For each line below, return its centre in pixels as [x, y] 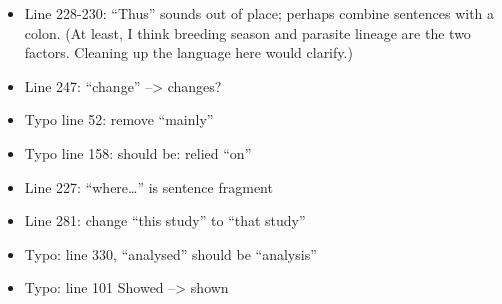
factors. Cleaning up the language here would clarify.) [188, 52]
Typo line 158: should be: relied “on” [138, 152]
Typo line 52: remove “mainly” [119, 119]
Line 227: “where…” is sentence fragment [148, 186]
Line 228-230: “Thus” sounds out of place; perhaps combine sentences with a [259, 13]
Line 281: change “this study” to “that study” [165, 220]
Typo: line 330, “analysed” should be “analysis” [170, 253]
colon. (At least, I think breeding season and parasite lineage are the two [247, 32]
